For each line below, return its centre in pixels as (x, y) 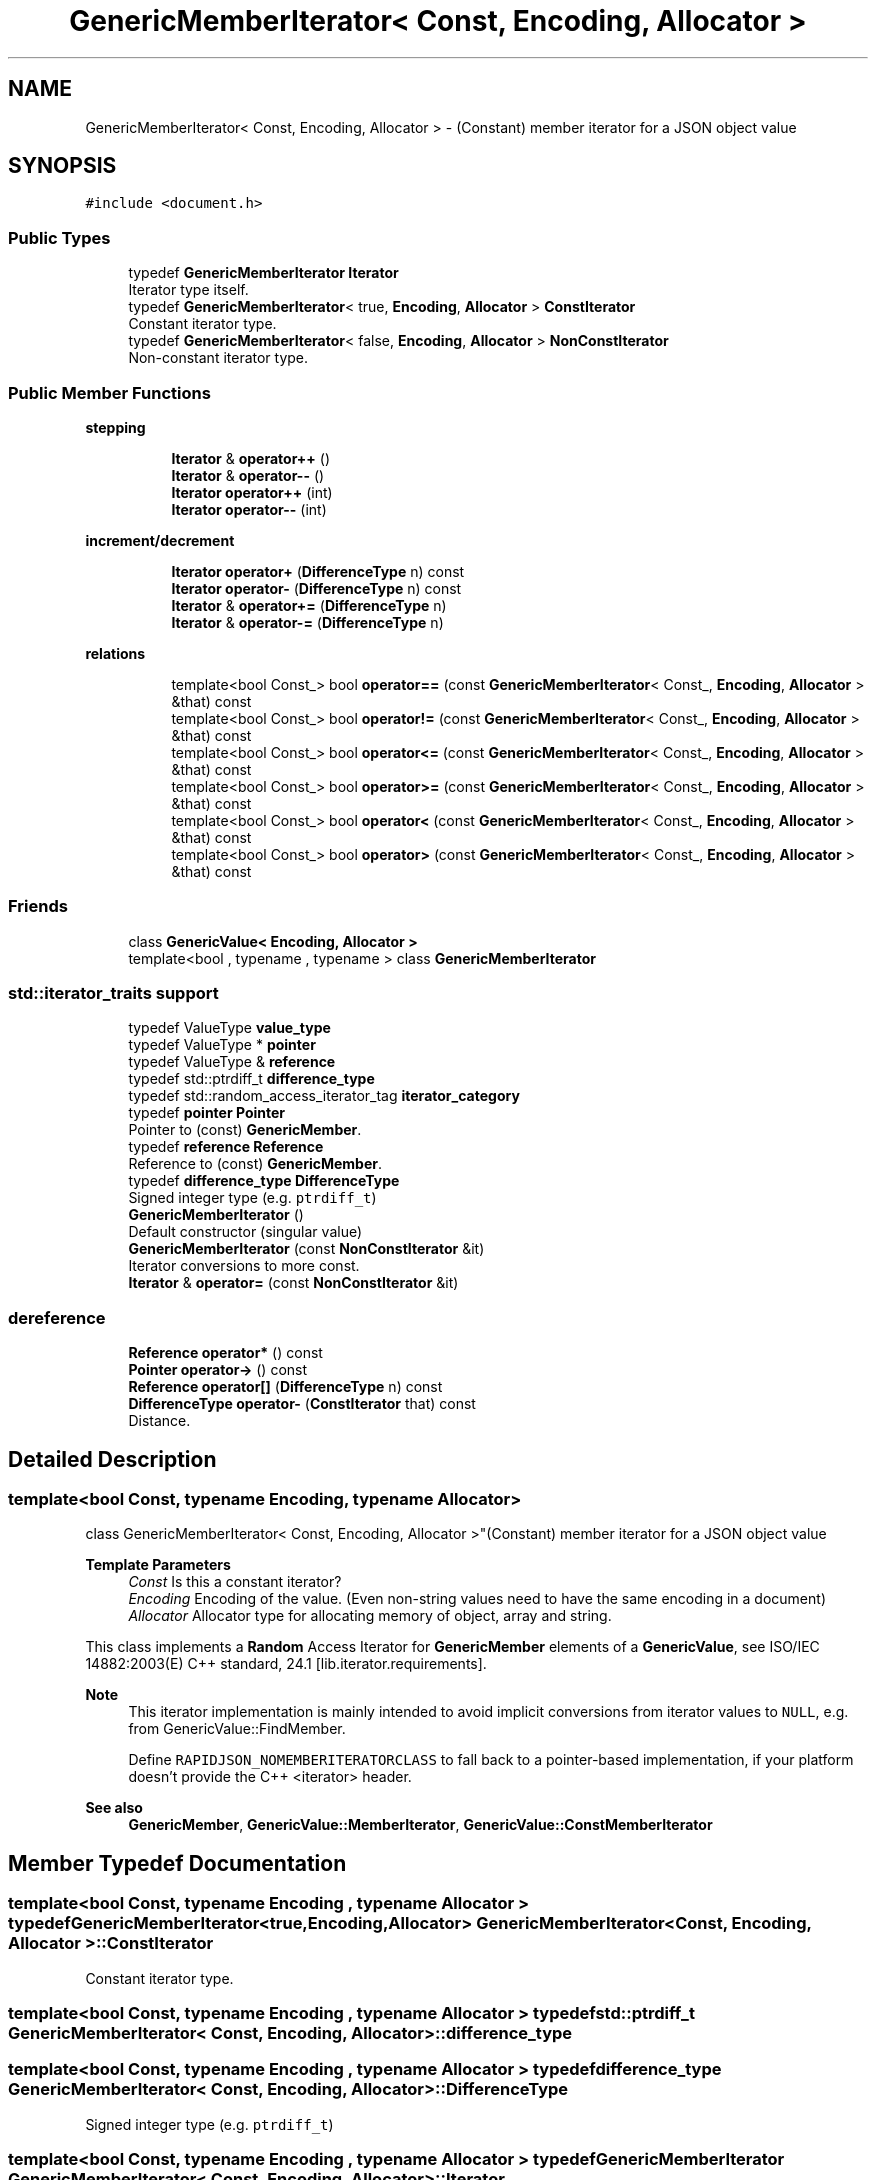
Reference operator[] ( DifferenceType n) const (285, 1387)
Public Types (59, 237)
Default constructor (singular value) (245, 1232)
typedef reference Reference (226, 1147)
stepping (115, 427)
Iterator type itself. (188, 290)
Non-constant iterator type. (218, 358)
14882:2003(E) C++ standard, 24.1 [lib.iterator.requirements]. (286, 1664)
